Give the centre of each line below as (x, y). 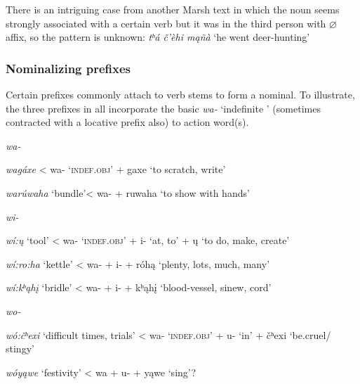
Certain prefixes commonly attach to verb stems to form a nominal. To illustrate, (180, 94)
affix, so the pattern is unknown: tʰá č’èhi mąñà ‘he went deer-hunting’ (158, 37)
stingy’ (20, 348)
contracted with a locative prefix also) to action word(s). (127, 122)
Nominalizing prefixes (68, 68)
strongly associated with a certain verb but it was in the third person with (166, 23)
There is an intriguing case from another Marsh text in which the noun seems (173, 9)
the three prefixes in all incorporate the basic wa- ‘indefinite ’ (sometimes (163, 108)
